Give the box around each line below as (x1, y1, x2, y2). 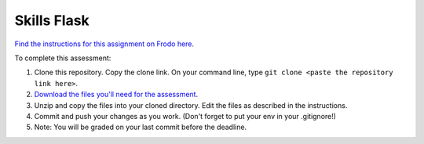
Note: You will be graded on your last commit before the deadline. (34, 122, 247, 132)
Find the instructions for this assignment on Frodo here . (14, 39, 195, 49)
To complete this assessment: (14, 53, 111, 63)
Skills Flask (14, 12, 90, 29)
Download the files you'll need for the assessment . (34, 90, 199, 99)
